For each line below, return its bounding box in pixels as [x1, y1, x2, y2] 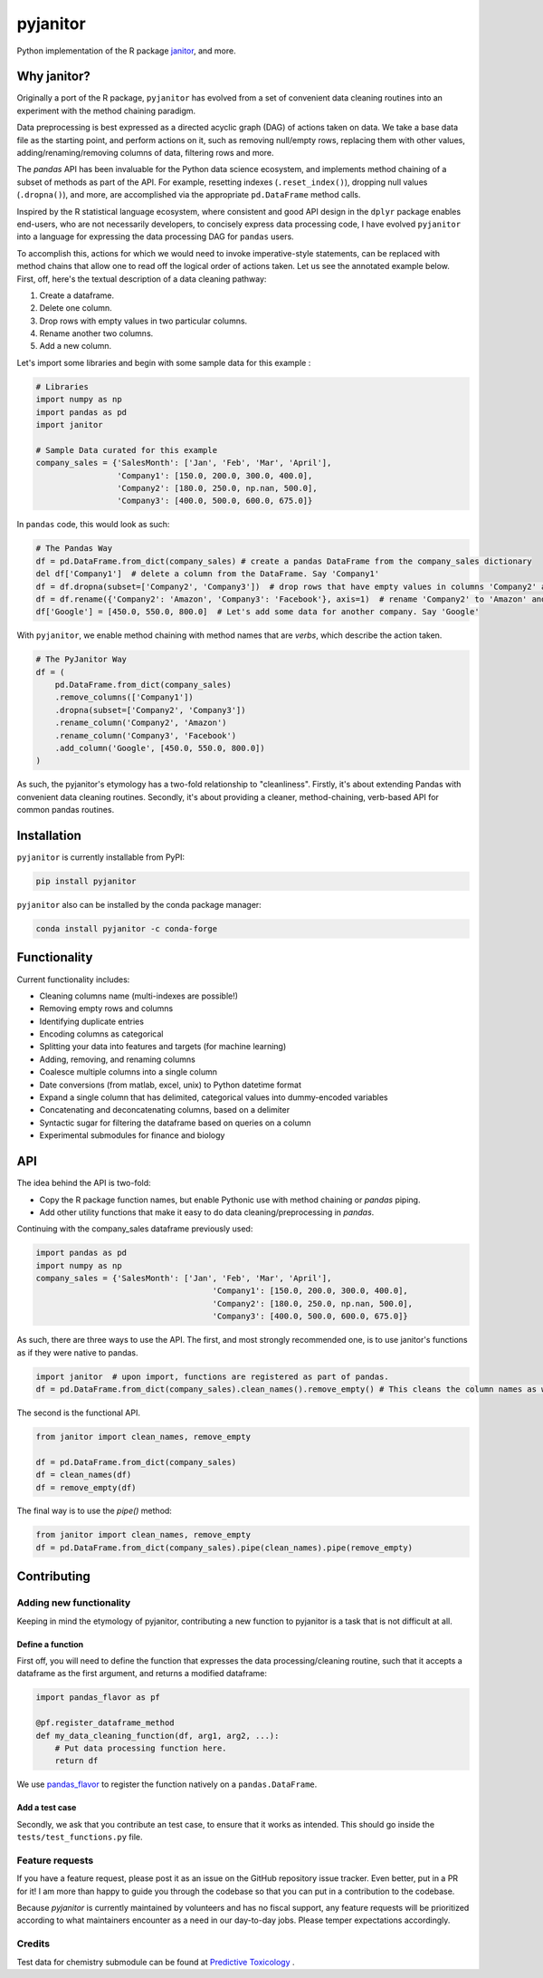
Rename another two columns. [39, 328, 154, 339]
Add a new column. [39, 341, 112, 352]
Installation [16, 827, 81, 843]
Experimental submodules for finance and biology [39, 1130, 225, 1141]
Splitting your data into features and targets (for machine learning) [39, 1041, 287, 1052]
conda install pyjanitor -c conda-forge [35, 924, 217, 934]
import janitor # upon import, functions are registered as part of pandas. [35, 1371, 389, 1382]
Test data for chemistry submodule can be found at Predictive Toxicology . [16, 1956, 295, 1967]
